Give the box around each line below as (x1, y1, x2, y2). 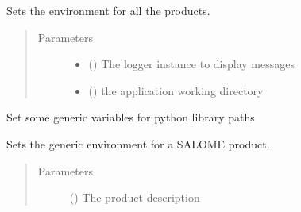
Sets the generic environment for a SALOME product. (6, 135, 270, 152)
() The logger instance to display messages (88, 56, 295, 72)
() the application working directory (88, 82, 264, 98)
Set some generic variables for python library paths (6, 109, 255, 125)
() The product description (69, 189, 200, 206)
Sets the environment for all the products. (6, 2, 210, 18)
